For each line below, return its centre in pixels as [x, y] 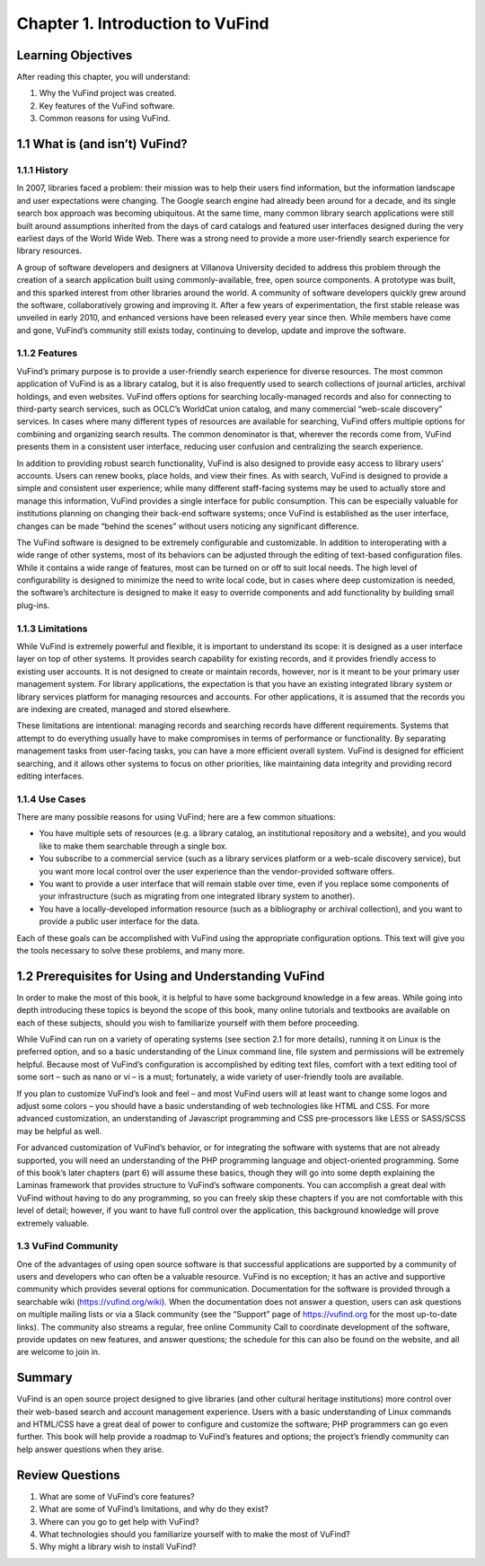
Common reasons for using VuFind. [105, 119]
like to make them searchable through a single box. [133, 846]
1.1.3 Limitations [53, 629]
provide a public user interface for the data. [119, 921]
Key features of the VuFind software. [107, 106]
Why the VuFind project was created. [108, 93]
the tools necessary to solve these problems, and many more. [131, 950]
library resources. [49, 251]
